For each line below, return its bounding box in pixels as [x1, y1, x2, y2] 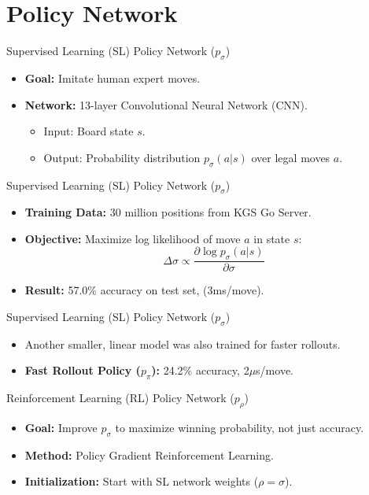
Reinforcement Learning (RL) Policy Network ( [6, 390, 234, 406]
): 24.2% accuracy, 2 [151, 362, 249, 379]
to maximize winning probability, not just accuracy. [115, 419, 364, 435]
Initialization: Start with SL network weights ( [24, 473, 259, 489]
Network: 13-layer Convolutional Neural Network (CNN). [24, 96, 308, 113]
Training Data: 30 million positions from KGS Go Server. [24, 204, 312, 220]
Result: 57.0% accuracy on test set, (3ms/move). [24, 282, 264, 298]
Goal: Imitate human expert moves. [24, 69, 201, 86]
